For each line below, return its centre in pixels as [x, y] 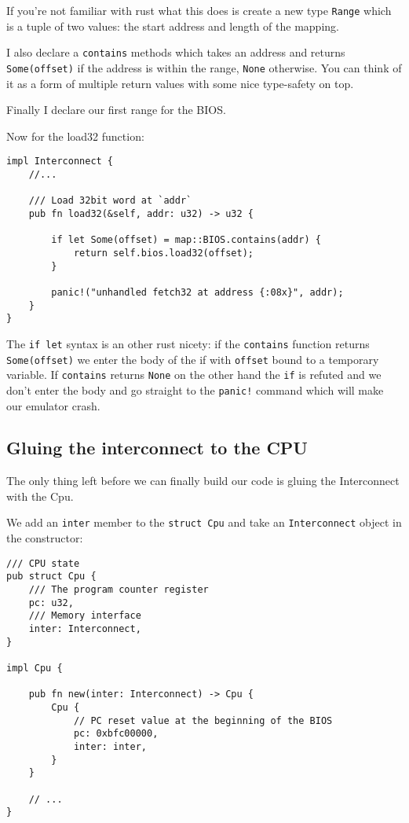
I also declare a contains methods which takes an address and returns [176, 52]
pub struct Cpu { [51, 577]
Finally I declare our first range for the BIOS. [116, 110]
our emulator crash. [53, 405]
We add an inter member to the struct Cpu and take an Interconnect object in [204, 522]
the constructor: [45, 538]
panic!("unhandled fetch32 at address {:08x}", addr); [197, 292]
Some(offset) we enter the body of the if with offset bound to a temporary [193, 359]
